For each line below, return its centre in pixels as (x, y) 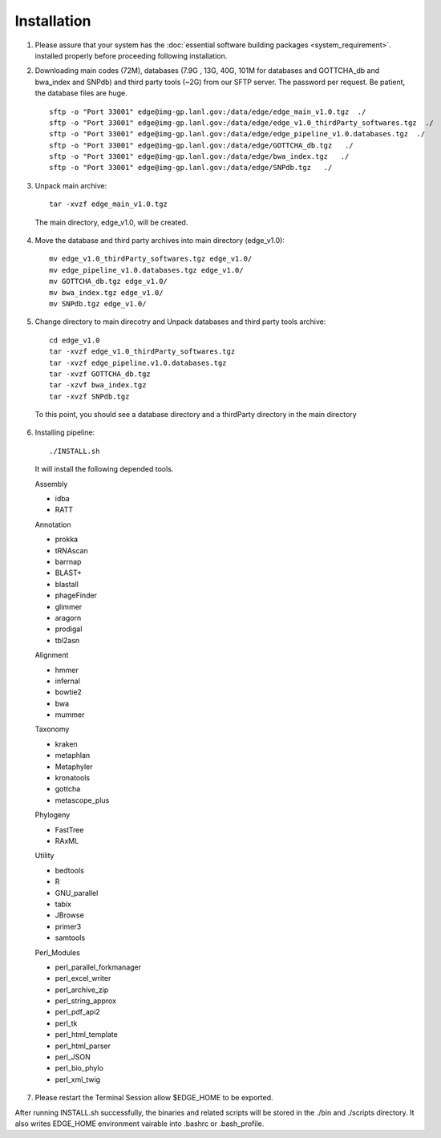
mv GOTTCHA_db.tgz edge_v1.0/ (109, 281)
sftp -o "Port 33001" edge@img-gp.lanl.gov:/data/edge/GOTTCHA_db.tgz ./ (201, 145)
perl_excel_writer (83, 978)
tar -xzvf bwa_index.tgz (98, 385)
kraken (66, 744)
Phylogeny (53, 815)
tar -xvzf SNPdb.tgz (89, 396)
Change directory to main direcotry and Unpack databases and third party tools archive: (180, 322)
